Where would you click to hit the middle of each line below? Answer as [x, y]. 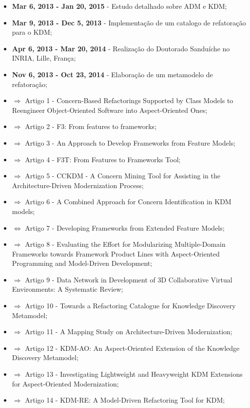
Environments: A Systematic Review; [67, 289]
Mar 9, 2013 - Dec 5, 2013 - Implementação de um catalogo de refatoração [129, 22]
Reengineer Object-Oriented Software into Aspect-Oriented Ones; [110, 110]
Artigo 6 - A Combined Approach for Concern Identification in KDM [128, 202]
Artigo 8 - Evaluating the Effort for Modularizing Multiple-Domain [125, 244]
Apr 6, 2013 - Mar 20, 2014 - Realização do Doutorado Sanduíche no [121, 48]
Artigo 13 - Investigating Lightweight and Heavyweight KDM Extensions [134, 374]
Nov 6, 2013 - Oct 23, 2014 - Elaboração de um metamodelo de [112, 74]
